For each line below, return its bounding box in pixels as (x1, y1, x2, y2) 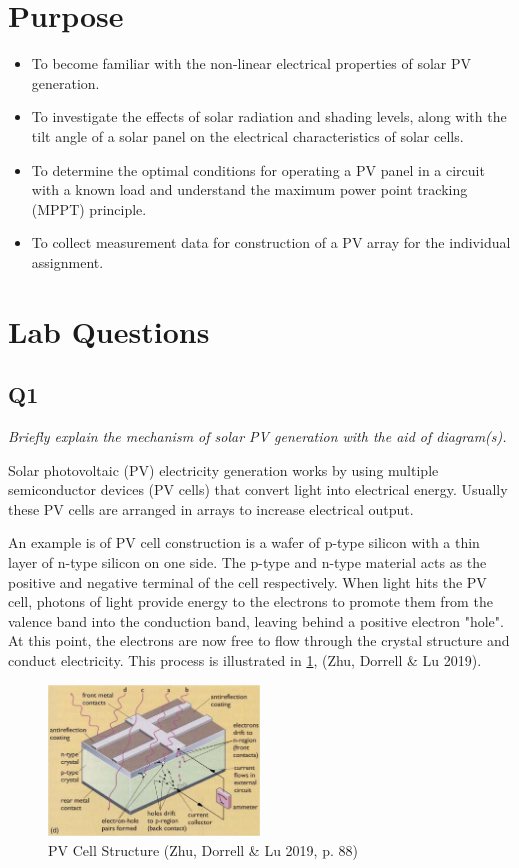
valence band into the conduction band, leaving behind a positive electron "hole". (8, 610, 504, 631)
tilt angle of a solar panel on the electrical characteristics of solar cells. (31, 125, 464, 146)
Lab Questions (8, 310, 210, 351)
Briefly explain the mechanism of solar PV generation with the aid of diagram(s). (8, 426, 507, 447)
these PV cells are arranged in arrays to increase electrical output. (8, 498, 414, 519)
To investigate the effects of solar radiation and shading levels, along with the (31, 106, 507, 127)
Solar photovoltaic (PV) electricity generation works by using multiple (8, 459, 439, 480)
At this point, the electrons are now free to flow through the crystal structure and (8, 630, 510, 651)
